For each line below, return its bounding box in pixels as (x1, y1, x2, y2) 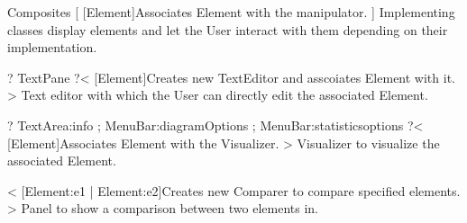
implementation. (7, 38, 97, 57)
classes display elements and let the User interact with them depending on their (7, 20, 448, 39)
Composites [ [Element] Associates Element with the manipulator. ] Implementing (7, 3, 455, 21)
